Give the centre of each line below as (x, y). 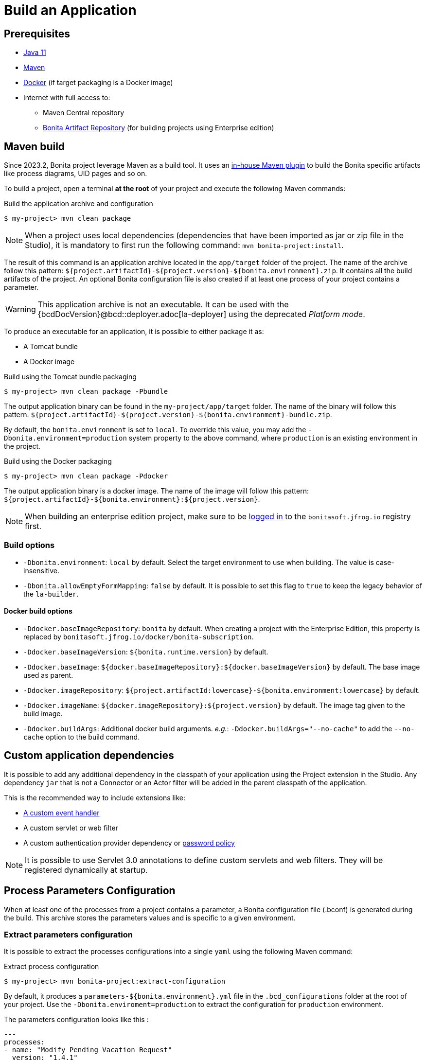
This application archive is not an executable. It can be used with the (163, 305)
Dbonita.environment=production (65, 438)
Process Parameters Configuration (90, 891)
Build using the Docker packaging (58, 461)
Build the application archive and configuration (79, 204)
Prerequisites (37, 34)
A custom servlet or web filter (71, 828)
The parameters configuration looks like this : (76, 1020)
